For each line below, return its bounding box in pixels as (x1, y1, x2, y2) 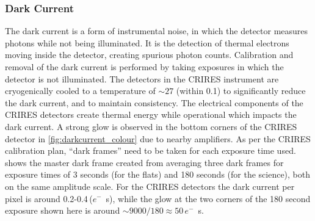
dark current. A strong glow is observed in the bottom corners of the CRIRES (5, 120, 297, 132)
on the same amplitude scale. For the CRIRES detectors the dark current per (5, 179, 295, 192)
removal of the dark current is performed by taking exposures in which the (5, 60, 284, 73)
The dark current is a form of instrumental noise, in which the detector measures (5, 24, 308, 37)
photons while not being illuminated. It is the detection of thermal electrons (5, 36, 289, 49)
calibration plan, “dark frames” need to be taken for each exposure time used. (5, 144, 296, 157)
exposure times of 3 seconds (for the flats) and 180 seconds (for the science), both (5, 168, 311, 181)
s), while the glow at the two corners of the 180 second (106, 192, 311, 205)
